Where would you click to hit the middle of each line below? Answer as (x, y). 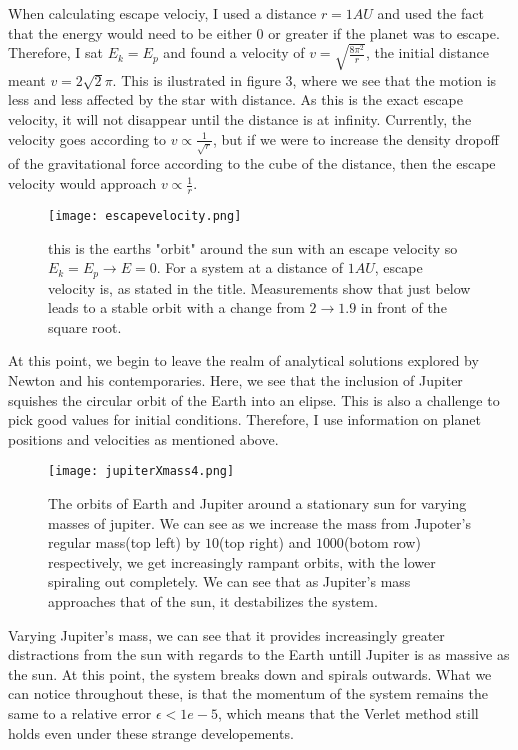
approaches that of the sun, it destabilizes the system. (213, 600)
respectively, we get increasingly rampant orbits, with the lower (242, 561)
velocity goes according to (87, 138)
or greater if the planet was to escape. (384, 32)
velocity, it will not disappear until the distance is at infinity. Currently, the (240, 118)
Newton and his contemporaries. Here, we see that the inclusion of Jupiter (235, 379)
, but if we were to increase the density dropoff (355, 138)
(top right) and (265, 542)
